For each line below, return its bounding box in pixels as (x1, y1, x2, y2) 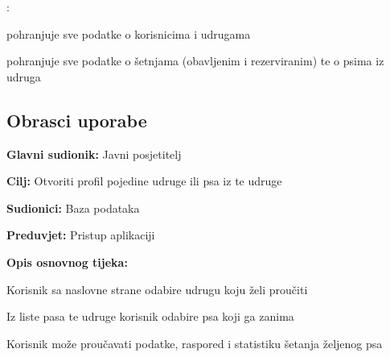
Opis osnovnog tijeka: (6, 253, 128, 270)
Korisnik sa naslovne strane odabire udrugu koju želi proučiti (6, 280, 308, 297)
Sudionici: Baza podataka (6, 199, 140, 216)
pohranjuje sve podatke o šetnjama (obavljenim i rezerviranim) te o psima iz (6, 52, 384, 69)
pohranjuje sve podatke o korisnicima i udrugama (6, 25, 251, 42)
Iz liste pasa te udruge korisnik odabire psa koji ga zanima (6, 308, 294, 325)
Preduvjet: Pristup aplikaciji (6, 226, 155, 243)
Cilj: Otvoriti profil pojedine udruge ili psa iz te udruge (6, 172, 282, 189)
